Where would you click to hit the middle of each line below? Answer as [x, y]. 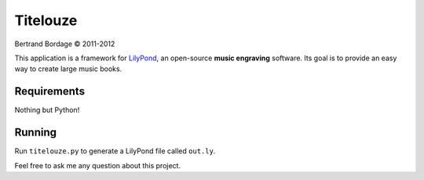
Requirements [50, 91]
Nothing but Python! [47, 110]
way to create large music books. [68, 69]
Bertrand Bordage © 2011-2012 [65, 44]
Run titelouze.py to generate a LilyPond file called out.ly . [115, 151]
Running [36, 133]
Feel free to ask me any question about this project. [97, 165]
